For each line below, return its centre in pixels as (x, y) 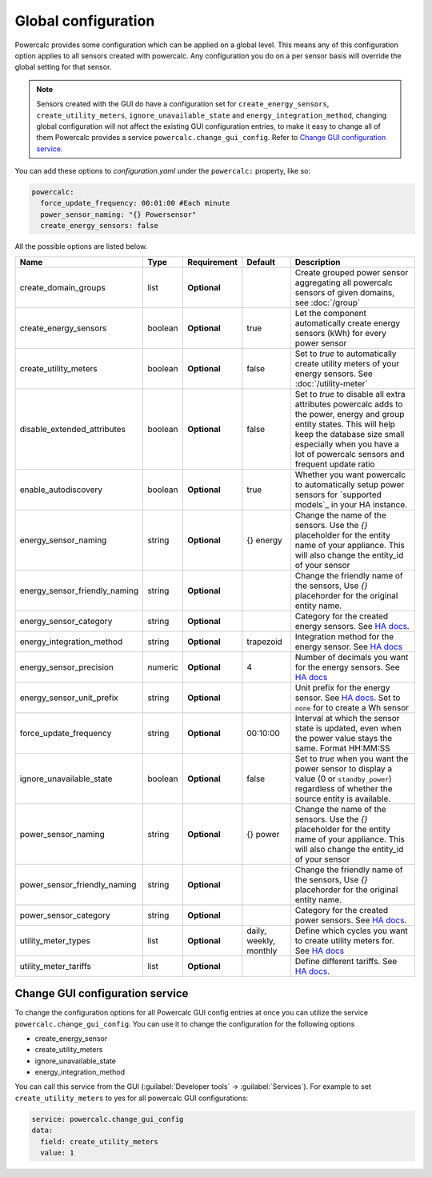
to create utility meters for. (345, 940)
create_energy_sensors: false (100, 226)
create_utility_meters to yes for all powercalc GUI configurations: (132, 1098)
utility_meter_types (55, 940)
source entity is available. (343, 799)
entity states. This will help (345, 424)
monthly (262, 951)
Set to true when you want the (352, 759)
